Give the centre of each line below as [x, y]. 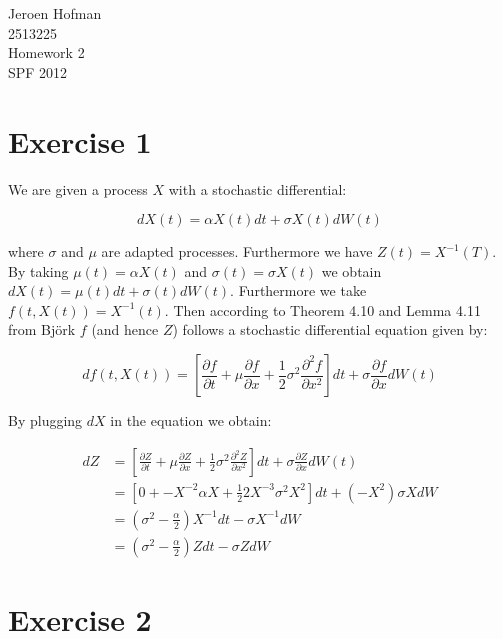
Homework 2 [46, 52]
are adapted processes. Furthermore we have [237, 251]
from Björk [42, 329]
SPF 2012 [38, 71]
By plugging [45, 420]
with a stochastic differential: [257, 188]
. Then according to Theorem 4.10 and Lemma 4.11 [322, 309]
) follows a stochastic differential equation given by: [330, 329]
